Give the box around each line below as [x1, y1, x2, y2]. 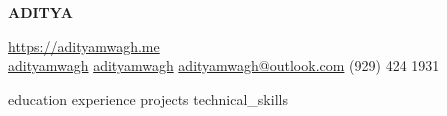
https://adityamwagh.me [8, 35, 160, 56]
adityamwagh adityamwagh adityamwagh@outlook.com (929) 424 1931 [8, 55, 440, 76]
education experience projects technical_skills [8, 88, 288, 109]
